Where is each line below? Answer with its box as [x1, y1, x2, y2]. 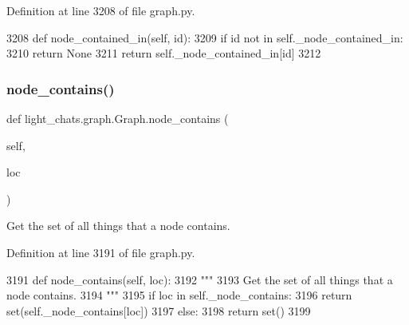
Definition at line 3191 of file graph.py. [6, 244, 195, 260]
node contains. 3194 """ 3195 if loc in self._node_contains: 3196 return [6, 287, 352, 303]
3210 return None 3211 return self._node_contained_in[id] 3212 [6, 45, 321, 61]
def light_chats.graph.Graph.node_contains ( [6, 110, 229, 126]
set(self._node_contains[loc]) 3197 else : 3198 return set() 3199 [6, 302, 311, 319]
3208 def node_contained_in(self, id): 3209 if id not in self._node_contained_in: [6, 29, 403, 46]
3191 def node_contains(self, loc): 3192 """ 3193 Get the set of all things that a [6, 271, 393, 287]
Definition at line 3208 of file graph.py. [6, 2, 195, 18]
